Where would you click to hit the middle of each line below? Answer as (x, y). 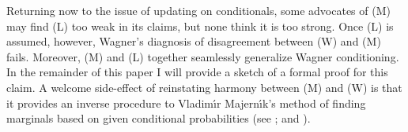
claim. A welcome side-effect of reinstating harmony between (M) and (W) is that (204, 87)
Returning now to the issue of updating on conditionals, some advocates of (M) (198, 10)
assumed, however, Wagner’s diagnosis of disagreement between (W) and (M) (194, 41)
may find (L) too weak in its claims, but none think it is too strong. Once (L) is (200, 26)
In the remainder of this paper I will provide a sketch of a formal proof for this (197, 72)
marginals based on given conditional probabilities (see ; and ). (159, 118)
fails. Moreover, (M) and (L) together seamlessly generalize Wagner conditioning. (203, 56)
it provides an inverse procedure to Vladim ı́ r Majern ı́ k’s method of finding (186, 103)
